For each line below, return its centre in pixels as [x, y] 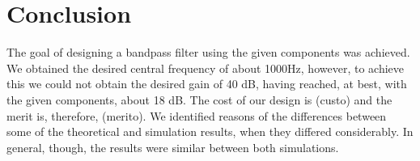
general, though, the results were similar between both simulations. [173, 147]
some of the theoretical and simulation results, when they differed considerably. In [210, 131]
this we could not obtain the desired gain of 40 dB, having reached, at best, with [207, 84]
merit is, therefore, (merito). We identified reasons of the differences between [197, 115]
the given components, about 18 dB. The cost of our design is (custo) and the [199, 99]
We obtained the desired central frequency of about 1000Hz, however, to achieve [205, 68]
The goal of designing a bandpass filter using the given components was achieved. [208, 52]
